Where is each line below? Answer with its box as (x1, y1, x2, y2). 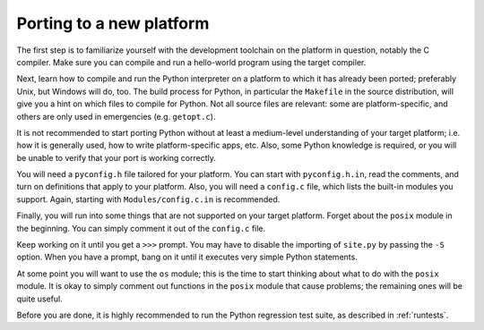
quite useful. (16, 293, 63, 304)
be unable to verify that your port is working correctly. (16, 152, 217, 163)
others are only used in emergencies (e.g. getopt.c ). (16, 111, 216, 122)
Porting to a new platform (16, 13, 210, 33)
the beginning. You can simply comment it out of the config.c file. (16, 223, 266, 233)
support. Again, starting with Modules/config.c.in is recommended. (16, 193, 281, 205)
